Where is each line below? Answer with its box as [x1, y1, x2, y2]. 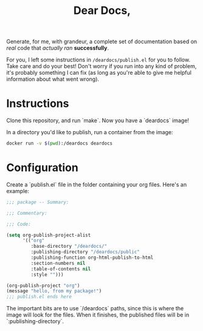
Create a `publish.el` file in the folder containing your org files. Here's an [6, 180, 187, 188]
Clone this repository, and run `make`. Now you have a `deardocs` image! [6, 117, 190, 125]
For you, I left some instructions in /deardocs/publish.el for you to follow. [6, 56, 190, 64]
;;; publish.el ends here [6, 294, 72, 300]
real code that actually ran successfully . [6, 44, 109, 52]
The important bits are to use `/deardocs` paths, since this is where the [6, 305, 184, 312]
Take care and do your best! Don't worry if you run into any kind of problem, [6, 63, 197, 70]
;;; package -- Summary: [6, 199, 69, 205]
